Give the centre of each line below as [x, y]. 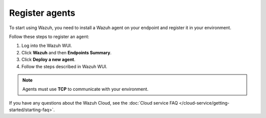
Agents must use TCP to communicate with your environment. [85, 89]
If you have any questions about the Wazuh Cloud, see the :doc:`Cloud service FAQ [94, 103]
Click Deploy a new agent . [49, 60]
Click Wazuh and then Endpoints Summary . [66, 52]
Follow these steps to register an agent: [49, 37]
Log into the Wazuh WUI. [47, 46]
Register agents [42, 13]
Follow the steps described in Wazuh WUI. [65, 66]
